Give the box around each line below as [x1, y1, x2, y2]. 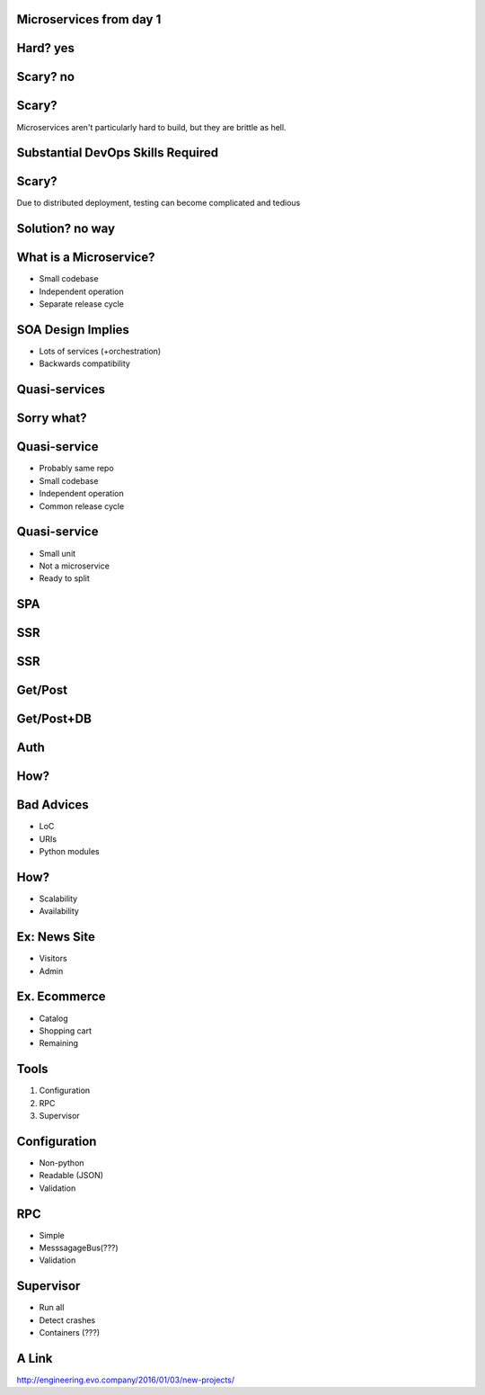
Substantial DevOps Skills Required [16, 145, 219, 161]
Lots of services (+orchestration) [39, 346, 162, 357]
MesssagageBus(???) [39, 1242, 119, 1254]
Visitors [39, 953, 67, 964]
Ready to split [39, 573, 90, 584]
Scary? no [16, 69, 75, 85]
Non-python [39, 1157, 84, 1168]
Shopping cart [39, 1025, 93, 1036]
